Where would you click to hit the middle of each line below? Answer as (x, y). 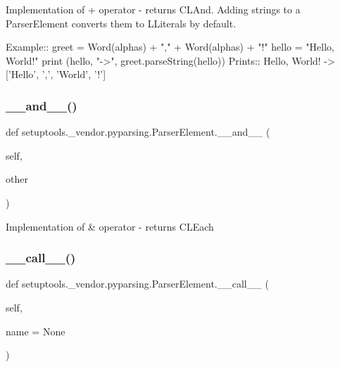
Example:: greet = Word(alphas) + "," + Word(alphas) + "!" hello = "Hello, (170, 47)
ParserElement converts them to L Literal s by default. (121, 23)
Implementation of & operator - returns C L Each (110, 226)
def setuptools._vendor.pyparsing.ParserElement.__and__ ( (138, 132)
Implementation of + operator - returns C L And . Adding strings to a (153, 9)
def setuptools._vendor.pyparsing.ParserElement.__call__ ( (137, 284)
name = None (36, 331)
